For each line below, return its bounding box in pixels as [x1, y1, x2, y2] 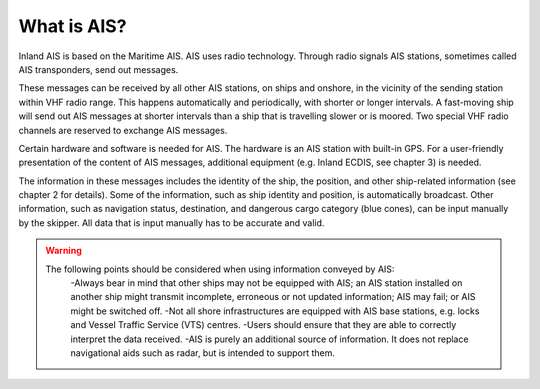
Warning [45, 245, 82, 257]
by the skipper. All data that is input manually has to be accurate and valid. [18, 216, 325, 229]
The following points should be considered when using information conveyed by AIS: [45, 263, 395, 275]
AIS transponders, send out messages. [18, 63, 179, 75]
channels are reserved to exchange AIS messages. [18, 124, 228, 136]
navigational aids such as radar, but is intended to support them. [70, 346, 335, 359]
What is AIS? [18, 15, 127, 37]
